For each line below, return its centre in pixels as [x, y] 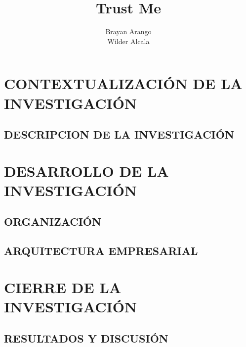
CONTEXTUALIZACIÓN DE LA [123, 83]
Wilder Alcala [128, 41]
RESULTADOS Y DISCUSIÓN [86, 338]
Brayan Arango [128, 31]
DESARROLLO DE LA [86, 171]
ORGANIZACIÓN [53, 222]
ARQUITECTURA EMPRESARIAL [101, 251]
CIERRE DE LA [63, 287]
